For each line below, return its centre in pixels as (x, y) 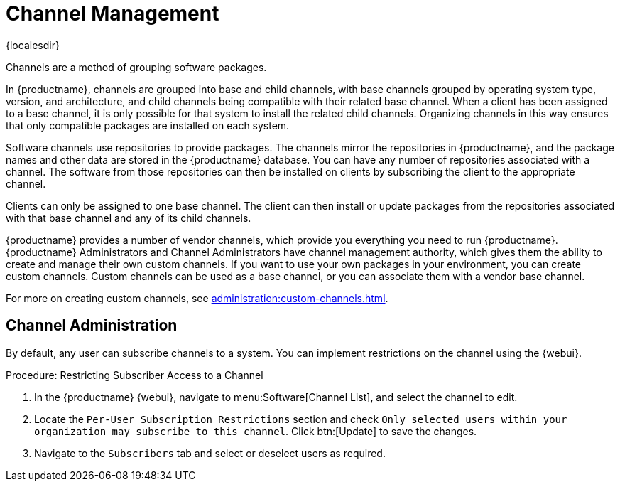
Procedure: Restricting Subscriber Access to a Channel (135, 375)
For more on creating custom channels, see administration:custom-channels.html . (197, 298)
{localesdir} (33, 45)
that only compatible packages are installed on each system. (148, 125)
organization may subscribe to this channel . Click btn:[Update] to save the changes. (256, 431)
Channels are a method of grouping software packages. (136, 67)
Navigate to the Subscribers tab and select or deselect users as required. (210, 453)
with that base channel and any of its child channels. (129, 218)
